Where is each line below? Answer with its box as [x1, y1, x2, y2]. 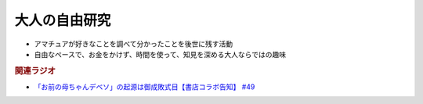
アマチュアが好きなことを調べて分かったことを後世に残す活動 [34, 39, 233, 48]
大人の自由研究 [14, 12, 111, 29]
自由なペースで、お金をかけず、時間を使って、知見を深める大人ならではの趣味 [34, 49, 286, 59]
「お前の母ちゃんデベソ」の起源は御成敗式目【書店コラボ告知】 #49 [34, 82, 255, 91]
